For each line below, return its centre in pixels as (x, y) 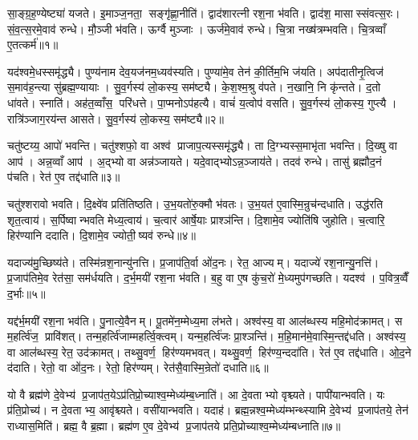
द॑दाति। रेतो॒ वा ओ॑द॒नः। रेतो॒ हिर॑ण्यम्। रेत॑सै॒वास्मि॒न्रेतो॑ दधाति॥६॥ (138, 367)
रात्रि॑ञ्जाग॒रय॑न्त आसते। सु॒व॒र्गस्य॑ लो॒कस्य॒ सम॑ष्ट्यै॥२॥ (116, 118)
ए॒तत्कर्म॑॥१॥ (33, 44)
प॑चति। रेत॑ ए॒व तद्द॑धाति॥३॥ (64, 177)
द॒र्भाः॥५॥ (26, 293)
